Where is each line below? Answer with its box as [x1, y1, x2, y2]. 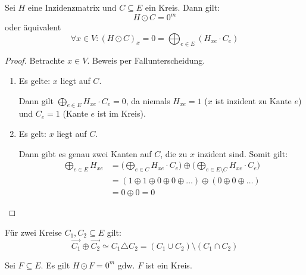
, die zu [160, 147, 188, 160]
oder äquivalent [5, 21, 61, 33]
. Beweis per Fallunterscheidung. [87, 54, 205, 67]
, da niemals [126, 94, 170, 107]
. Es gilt [40, 258, 70, 271]
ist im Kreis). [97, 107, 146, 120]
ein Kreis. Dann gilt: [145, 1, 220, 13]
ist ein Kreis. [145, 258, 192, 271]
